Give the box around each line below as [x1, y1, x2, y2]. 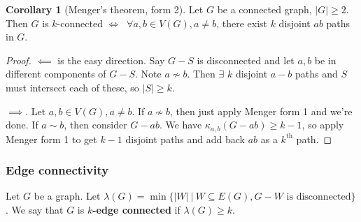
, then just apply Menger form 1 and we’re [170, 103, 353, 118]
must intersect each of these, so [6, 80, 139, 94]
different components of [6, 66, 106, 81]
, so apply [302, 117, 344, 132]
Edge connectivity [6, 161, 109, 179]
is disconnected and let [197, 52, 295, 67]
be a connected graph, [217, 2, 312, 16]
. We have [159, 117, 202, 132]
